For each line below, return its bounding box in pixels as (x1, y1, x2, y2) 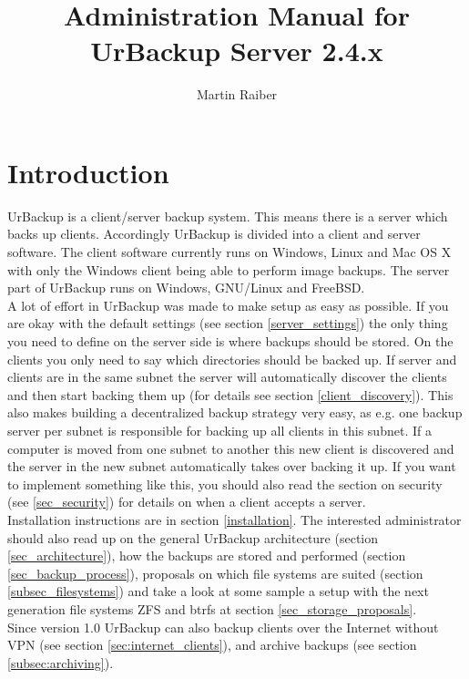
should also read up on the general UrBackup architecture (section (7, 528, 379, 547)
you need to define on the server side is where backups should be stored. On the (7, 332, 454, 350)
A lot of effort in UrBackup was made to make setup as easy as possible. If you (7, 295, 449, 314)
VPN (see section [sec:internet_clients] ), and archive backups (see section (7, 635, 417, 654)
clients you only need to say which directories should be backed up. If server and (7, 349, 457, 368)
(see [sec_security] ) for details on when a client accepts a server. (7, 492, 366, 511)
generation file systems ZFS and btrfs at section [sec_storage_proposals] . (7, 599, 417, 618)
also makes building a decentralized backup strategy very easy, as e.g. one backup (7, 403, 463, 422)
